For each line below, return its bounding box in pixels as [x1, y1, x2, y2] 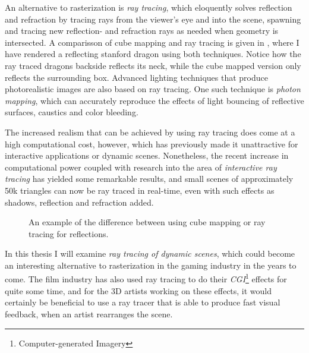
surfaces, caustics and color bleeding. [5, 106, 138, 118]
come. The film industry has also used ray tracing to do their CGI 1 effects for [5, 271, 287, 285]
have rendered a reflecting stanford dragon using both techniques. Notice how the [5, 48, 301, 60]
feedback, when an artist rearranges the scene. [5, 307, 173, 320]
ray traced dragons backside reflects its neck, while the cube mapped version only [5, 59, 301, 71]
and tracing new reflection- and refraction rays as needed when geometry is [5, 24, 279, 37]
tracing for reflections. [29, 227, 109, 239]
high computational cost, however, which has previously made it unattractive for [5, 137, 298, 150]
